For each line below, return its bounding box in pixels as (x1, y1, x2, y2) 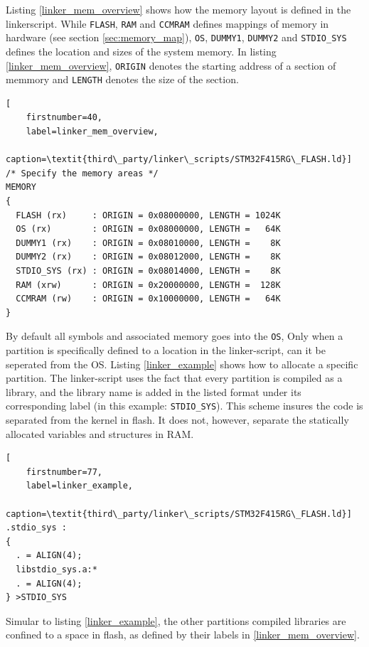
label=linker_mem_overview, (26, 127, 159, 137)
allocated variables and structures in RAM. (6, 426, 194, 441)
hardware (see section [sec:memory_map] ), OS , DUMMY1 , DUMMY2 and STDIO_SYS (6, 30, 347, 45)
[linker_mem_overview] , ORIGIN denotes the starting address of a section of (6, 58, 336, 73)
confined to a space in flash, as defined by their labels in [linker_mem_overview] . (6, 627, 360, 642)
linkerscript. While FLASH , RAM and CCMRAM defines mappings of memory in (6, 16, 329, 31)
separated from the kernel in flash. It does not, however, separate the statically (6, 412, 349, 427)
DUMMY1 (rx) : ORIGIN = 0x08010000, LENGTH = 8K (16, 237, 281, 248)
